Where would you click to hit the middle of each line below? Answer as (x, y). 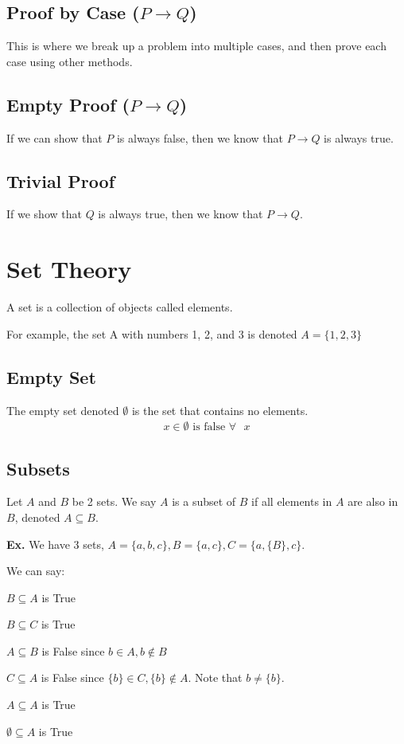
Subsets (38, 468)
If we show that (44, 214)
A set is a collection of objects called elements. (120, 307)
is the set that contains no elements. (220, 410)
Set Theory (69, 269)
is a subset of (204, 501)
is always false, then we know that (200, 137)
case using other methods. (70, 61)
